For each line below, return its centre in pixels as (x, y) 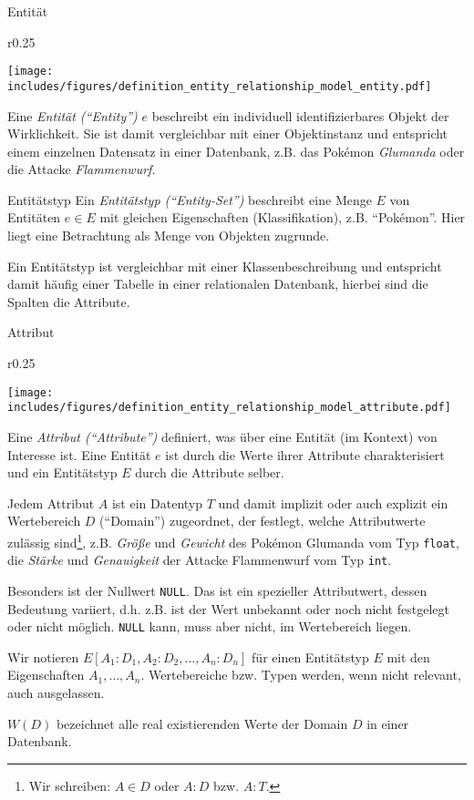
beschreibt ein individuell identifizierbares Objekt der (300, 115)
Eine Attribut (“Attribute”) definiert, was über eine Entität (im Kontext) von (222, 436)
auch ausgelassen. (56, 692)
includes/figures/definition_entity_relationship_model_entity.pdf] (220, 86)
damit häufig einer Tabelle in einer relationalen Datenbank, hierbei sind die (218, 284)
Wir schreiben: (70, 785)
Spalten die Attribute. (69, 301)
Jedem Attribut (51, 503)
